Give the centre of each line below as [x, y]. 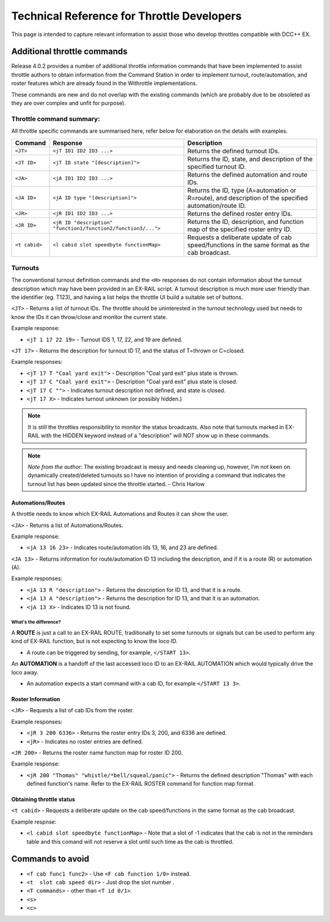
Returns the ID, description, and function [245, 221]
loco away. [25, 672]
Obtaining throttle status [43, 799]
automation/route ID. [217, 205]
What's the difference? [36, 622]
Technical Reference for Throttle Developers [127, 16]
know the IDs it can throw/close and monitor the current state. [89, 317]
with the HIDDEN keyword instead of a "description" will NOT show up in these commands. [155, 436]
